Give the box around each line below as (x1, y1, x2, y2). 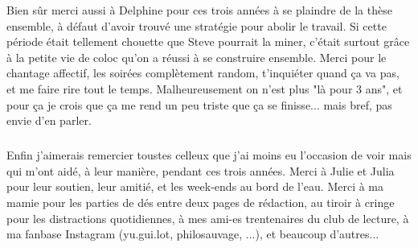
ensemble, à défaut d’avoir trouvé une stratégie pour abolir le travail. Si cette (6, 17, 387, 34)
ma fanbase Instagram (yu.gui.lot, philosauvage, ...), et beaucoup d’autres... (6, 225, 379, 242)
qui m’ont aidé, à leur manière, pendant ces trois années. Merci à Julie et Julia (6, 162, 395, 179)
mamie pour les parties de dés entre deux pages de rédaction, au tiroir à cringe (6, 193, 395, 210)
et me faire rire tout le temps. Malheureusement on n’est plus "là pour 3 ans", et (6, 80, 403, 97)
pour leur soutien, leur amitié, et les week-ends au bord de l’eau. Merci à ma (6, 178, 384, 195)
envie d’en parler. (6, 112, 92, 129)
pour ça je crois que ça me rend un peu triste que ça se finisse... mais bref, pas (6, 96, 392, 113)
